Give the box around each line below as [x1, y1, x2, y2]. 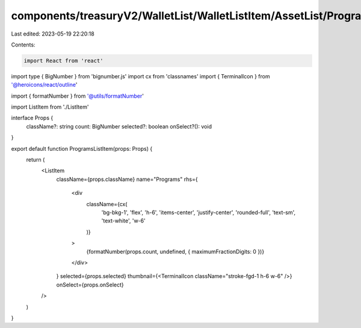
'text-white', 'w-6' [101, 217, 146, 224]
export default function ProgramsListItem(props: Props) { [11, 145, 153, 152]
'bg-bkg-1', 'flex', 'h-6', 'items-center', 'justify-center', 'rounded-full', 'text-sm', [101, 209, 296, 216]
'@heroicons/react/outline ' [11, 81, 78, 89]
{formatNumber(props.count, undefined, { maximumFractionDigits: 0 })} [86, 248, 265, 255]
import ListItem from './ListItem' [11, 103, 89, 111]
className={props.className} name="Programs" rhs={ [56, 175, 198, 183]
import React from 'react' [23, 57, 103, 64]
